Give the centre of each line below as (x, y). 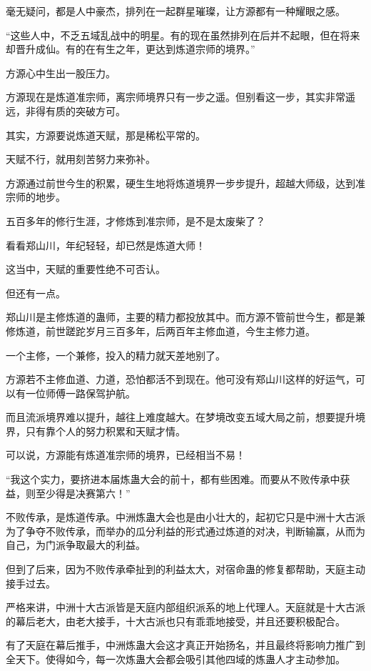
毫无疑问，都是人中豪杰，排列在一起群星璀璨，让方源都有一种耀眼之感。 (176, 11)
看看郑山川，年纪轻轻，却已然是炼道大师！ (106, 245)
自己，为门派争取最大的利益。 (76, 545)
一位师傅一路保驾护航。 (80, 393)
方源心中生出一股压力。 (61, 73)
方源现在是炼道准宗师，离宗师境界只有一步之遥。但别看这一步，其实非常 (176, 97)
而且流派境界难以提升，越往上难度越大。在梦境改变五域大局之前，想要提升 (181, 417)
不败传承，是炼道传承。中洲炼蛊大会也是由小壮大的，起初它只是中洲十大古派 (185, 517)
